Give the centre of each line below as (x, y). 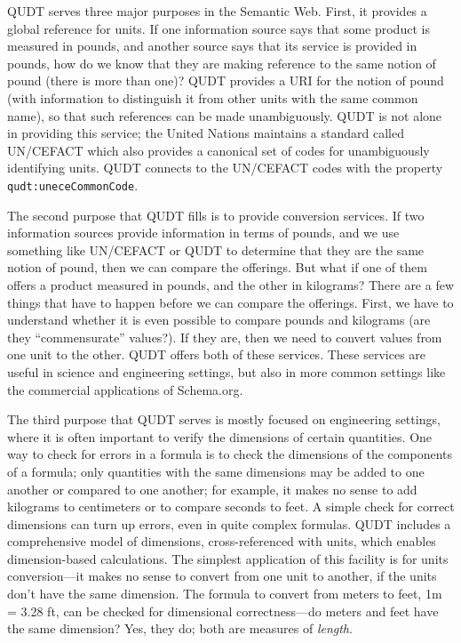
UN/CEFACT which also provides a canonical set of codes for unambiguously (219, 150)
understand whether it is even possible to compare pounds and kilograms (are (219, 320)
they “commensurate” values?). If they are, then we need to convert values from (225, 337)
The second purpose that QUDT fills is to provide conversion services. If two (216, 215)
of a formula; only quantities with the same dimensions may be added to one (216, 471)
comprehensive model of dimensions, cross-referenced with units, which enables (222, 541)
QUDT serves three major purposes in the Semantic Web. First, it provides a (217, 11)
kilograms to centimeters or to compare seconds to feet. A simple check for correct (231, 506)
